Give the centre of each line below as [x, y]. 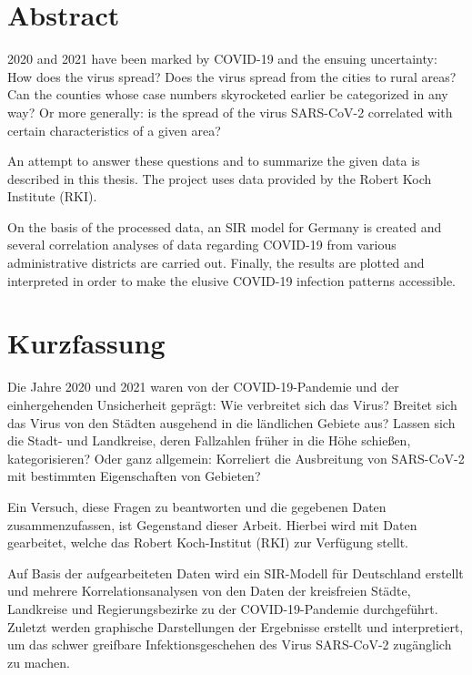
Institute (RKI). [52, 196]
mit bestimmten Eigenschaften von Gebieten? [134, 476]
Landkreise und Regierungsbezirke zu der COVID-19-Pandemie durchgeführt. [223, 608]
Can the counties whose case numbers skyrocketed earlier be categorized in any [228, 94]
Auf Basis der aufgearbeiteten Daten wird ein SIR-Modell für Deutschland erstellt [236, 573]
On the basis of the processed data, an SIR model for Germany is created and [225, 226]
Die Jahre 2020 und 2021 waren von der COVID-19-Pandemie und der [203, 387]
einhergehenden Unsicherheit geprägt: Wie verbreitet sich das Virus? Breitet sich [232, 404]
